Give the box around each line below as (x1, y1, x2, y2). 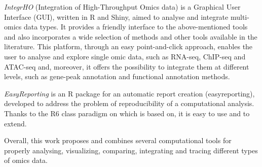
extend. (4, 118, 27, 128)
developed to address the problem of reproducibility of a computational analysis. (4, 98, 254, 109)
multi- (230, 11, 249, 22)
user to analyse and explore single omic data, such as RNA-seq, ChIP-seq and (4, 51, 246, 61)
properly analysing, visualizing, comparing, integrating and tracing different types (4, 145, 258, 155)
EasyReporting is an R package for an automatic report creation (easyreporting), (4, 88, 255, 98)
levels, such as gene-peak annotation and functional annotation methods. (4, 71, 230, 82)
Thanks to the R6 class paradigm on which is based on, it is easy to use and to (4, 108, 250, 118)
